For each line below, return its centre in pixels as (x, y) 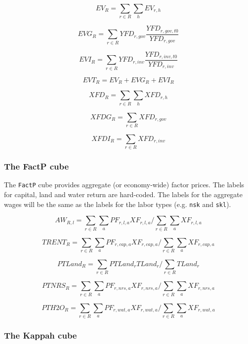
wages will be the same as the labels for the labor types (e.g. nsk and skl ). (118, 204)
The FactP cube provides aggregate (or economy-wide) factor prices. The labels (124, 185)
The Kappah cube (41, 335)
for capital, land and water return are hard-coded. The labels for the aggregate (124, 194)
